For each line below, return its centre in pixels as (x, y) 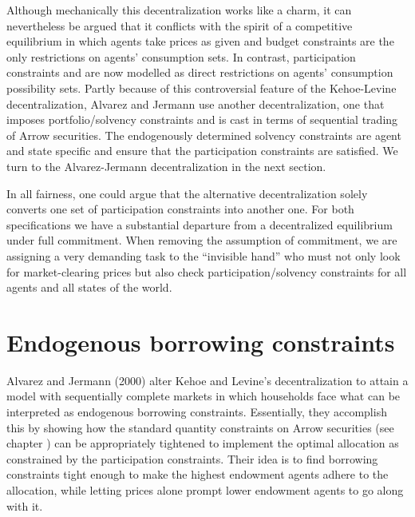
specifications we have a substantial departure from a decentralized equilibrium (200, 224)
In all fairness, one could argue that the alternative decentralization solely (187, 193)
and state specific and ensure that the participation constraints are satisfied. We (202, 151)
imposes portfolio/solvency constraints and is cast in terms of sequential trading (202, 119)
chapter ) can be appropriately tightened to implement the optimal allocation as (203, 443)
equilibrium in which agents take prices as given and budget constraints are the (200, 41)
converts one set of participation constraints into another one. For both (180, 209)
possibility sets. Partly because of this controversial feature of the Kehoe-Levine (202, 87)
